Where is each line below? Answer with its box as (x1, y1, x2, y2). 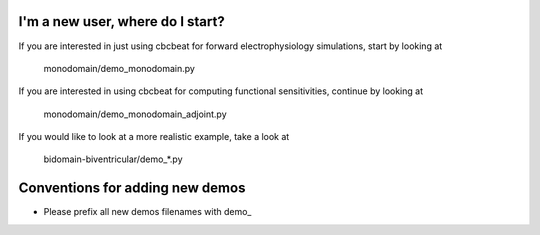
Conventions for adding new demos (18, 180, 246, 197)
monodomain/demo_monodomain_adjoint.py (43, 108, 227, 120)
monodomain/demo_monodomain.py (43, 62, 195, 74)
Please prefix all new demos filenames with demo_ (43, 206, 252, 218)
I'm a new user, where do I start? (18, 13, 225, 30)
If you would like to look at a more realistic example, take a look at (18, 131, 290, 143)
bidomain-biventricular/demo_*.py (43, 153, 184, 165)
